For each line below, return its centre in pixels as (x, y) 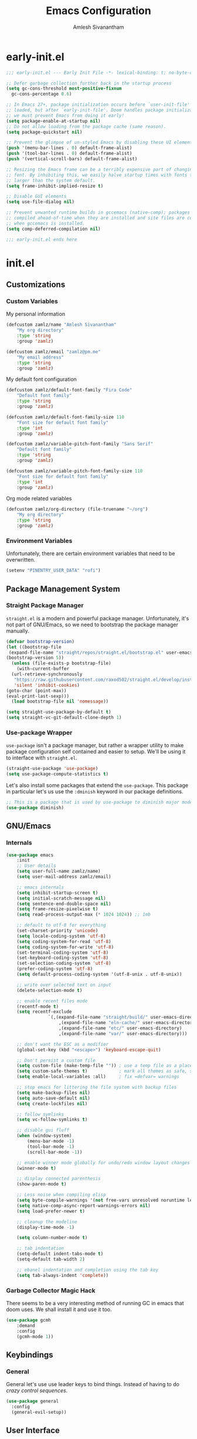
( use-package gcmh (28, 1320)
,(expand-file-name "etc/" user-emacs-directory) (120, 1028)
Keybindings (30, 1355)
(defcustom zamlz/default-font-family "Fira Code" (69, 390)
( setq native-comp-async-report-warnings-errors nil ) (84, 1205)
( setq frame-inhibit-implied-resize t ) (55, 186)
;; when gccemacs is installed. (45, 223)
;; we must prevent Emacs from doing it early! (65, 116)
